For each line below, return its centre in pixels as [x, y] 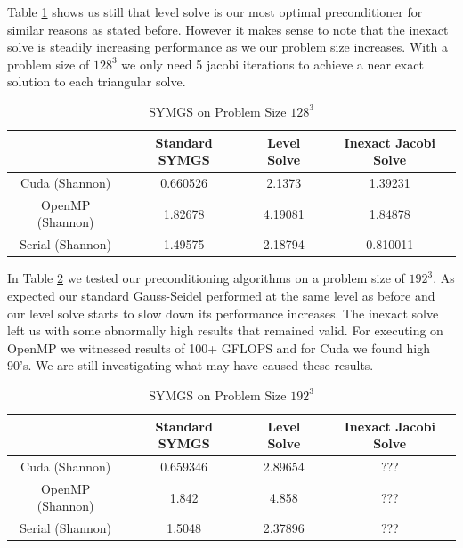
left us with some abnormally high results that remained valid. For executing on [225, 330]
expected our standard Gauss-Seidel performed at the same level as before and [221, 295]
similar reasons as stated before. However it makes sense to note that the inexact [228, 29]
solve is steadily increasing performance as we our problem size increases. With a [228, 47]
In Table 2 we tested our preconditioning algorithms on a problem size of [206, 278]
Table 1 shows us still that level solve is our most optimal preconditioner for [215, 12]
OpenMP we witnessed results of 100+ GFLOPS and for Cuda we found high [219, 347]
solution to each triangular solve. [97, 81]
